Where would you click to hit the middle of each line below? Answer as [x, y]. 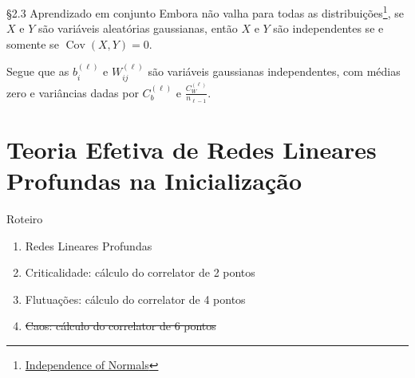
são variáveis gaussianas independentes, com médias [274, 71]
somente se [33, 43]
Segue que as [38, 71]
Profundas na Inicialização [154, 181]
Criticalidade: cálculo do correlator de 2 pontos [140, 272]
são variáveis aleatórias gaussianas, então [138, 28]
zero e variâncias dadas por [73, 92]
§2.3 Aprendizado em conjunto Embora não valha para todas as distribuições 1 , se [205, 12]
